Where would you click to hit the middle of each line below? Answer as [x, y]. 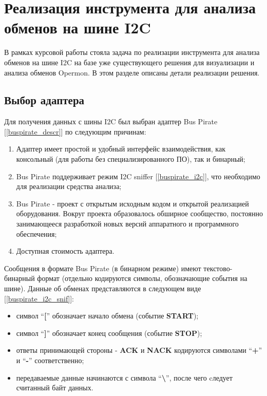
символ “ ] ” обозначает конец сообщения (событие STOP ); [109, 333]
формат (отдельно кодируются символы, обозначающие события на [142, 278]
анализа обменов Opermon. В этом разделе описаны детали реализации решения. [132, 72]
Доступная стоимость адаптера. [65, 251]
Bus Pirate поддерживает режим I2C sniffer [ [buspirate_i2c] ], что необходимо [138, 176]
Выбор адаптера [44, 100]
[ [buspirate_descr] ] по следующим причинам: [75, 131]
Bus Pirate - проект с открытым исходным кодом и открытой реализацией [132, 203]
